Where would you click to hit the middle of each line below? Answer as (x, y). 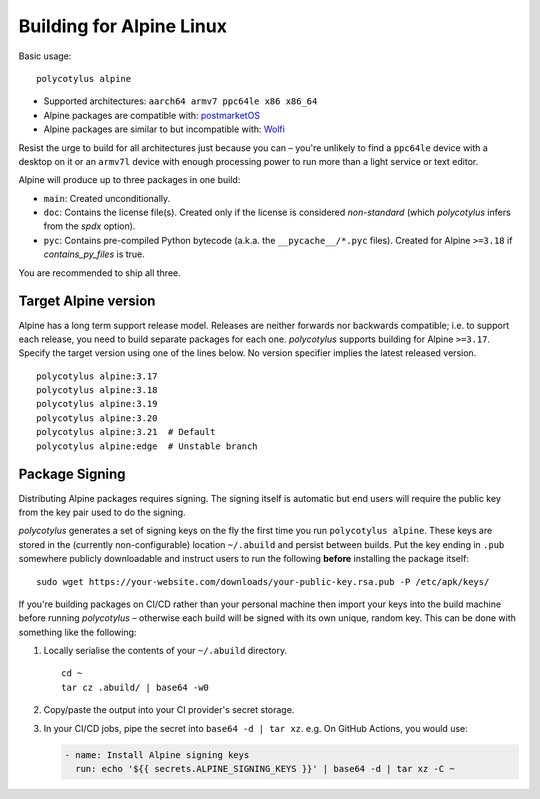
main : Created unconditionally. (107, 198)
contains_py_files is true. (94, 254)
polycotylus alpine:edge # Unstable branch (147, 446)
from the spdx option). (89, 226)
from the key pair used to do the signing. (102, 512)
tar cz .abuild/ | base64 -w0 (135, 687)
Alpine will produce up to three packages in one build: (129, 180)
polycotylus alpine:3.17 (97, 376)
